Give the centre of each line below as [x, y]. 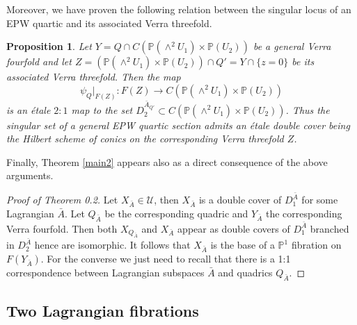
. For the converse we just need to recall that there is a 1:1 [166, 258]
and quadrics [245, 272]
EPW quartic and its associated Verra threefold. [109, 23]
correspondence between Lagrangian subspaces [105, 272]
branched [330, 228]
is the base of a [243, 245]
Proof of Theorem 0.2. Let [62, 200]
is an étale [29, 109]
